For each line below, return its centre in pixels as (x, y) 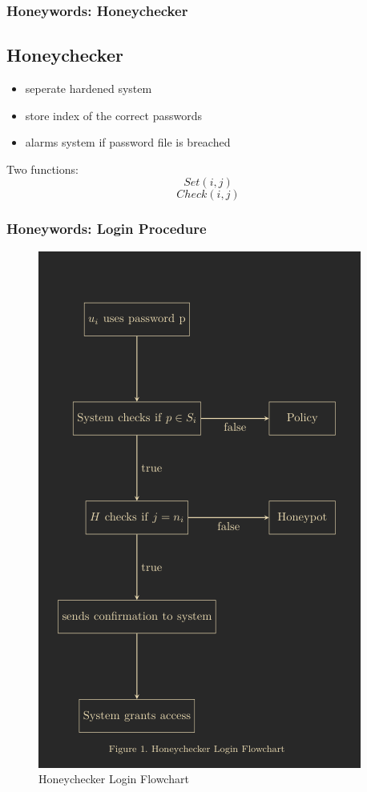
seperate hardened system (89, 88)
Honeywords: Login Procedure (107, 229)
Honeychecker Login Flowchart (114, 779)
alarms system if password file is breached (128, 142)
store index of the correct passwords (113, 115)
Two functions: (42, 169)
